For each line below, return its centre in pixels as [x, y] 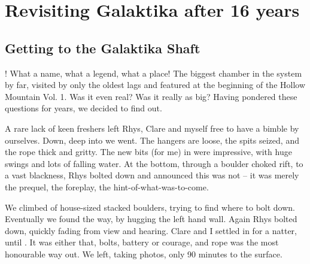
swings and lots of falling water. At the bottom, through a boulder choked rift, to [154, 163]
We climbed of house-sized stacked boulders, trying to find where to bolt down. [150, 207]
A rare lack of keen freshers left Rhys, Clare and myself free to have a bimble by [152, 128]
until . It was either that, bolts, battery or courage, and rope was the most [142, 242]
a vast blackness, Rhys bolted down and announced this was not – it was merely [152, 175]
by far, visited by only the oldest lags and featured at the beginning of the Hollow [155, 85]
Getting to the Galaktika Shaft [103, 48]
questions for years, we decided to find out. [83, 108]
